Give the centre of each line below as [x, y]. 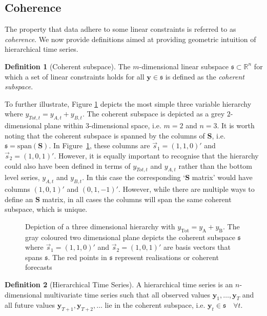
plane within [64, 125]
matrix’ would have [222, 177]
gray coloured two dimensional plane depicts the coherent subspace [130, 237]
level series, [22, 177]
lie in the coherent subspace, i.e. [155, 305]
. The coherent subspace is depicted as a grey [153, 114]
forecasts [39, 267]
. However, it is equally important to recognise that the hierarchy [156, 155]
